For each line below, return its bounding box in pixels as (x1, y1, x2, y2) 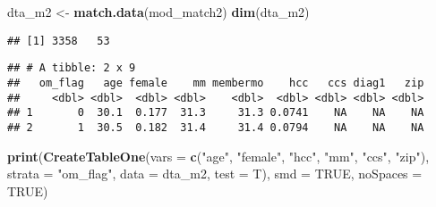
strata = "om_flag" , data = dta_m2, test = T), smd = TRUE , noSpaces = (7, 164, 423, 183)
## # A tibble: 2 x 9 (7, 62, 136, 75)
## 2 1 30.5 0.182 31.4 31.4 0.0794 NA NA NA (7, 120, 424, 134)
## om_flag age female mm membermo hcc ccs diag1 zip (7, 76, 424, 89)
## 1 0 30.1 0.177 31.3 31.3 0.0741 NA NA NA (7, 106, 424, 120)
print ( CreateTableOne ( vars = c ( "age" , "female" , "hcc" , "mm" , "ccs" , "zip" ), (7, 146, 430, 165)
